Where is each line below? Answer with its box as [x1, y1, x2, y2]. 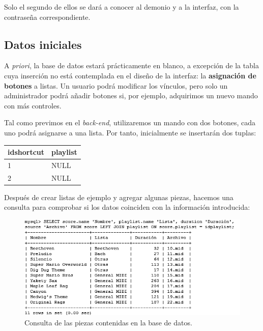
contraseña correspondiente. [4, 11, 91, 22]
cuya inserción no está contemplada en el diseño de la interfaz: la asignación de [4, 70, 256, 80]
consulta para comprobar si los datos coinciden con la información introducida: [4, 202, 250, 212]
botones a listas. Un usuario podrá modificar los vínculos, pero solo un [4, 80, 228, 91]
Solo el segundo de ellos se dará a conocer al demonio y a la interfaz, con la [4, 2, 239, 12]
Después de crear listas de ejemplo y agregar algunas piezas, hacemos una [4, 191, 233, 202]
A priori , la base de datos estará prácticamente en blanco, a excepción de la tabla [4, 60, 259, 71]
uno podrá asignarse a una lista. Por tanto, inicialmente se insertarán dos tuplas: [4, 127, 256, 137]
